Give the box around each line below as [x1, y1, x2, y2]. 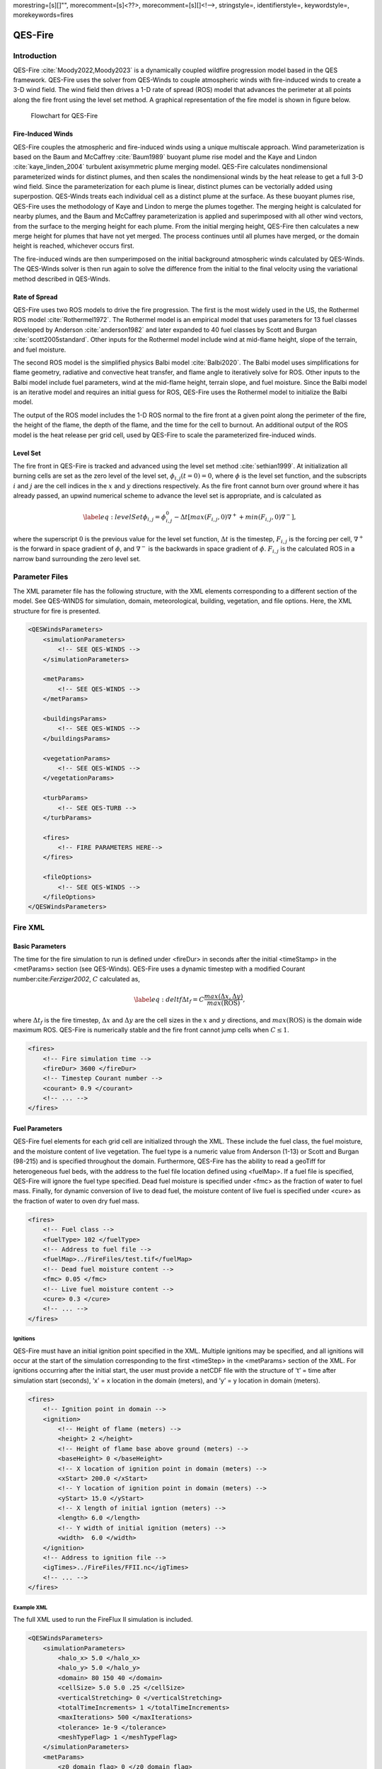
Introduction [13, 51, 57, 61]
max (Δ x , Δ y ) [204, 992, 243, 1001]
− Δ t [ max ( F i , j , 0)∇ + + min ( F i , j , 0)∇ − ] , [173, 512, 296, 523]
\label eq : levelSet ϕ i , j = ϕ [83, 513, 166, 523]
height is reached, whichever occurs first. [13, 241, 134, 250]
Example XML [13, 1603, 48, 1611]
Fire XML [13, 922, 45, 932]
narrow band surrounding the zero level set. [13, 554, 141, 563]
